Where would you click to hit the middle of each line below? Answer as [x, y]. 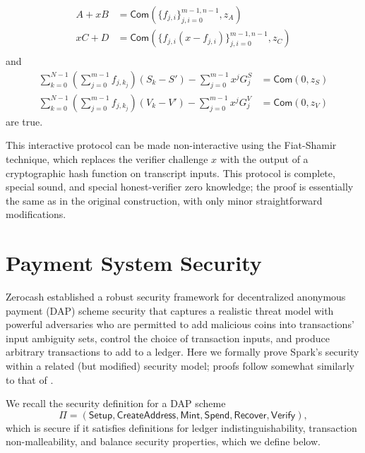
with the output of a [264, 158]
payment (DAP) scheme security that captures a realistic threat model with [170, 310]
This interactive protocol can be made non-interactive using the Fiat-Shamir [171, 145]
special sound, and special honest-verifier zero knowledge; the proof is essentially [180, 187]
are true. [24, 121]
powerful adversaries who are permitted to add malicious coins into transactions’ [180, 324]
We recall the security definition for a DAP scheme [116, 403]
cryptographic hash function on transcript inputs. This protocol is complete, [170, 173]
